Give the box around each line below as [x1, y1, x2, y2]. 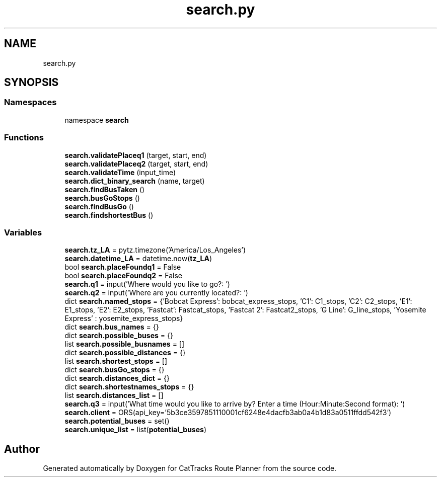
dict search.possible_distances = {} [64, 348, 186, 357]
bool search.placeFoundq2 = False [64, 271, 183, 280]
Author [4, 442, 40, 455]
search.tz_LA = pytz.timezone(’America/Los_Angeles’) [64, 246, 246, 255]
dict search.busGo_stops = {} [64, 365, 165, 374]
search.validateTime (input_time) [64, 168, 176, 177]
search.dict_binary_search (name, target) [64, 176, 205, 185]
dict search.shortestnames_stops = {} [64, 382, 194, 391]
